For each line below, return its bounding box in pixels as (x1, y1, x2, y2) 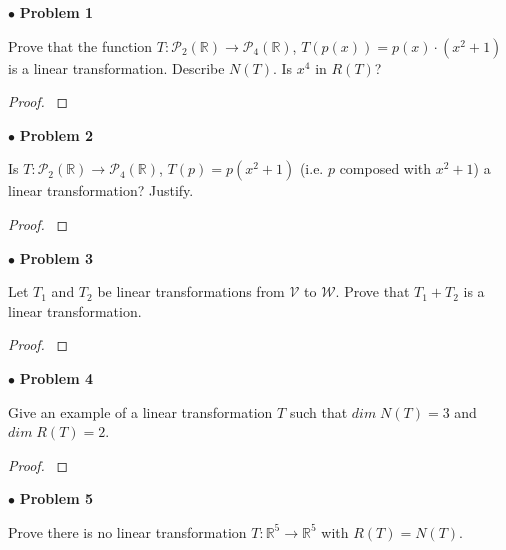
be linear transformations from (97, 281, 285, 302)
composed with (339, 158, 432, 179)
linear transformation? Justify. (8, 180, 194, 201)
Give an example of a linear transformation (8, 401, 273, 422)
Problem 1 (19, 2, 93, 22)
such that (289, 401, 348, 422)
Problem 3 (19, 247, 93, 268)
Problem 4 (19, 367, 93, 388)
